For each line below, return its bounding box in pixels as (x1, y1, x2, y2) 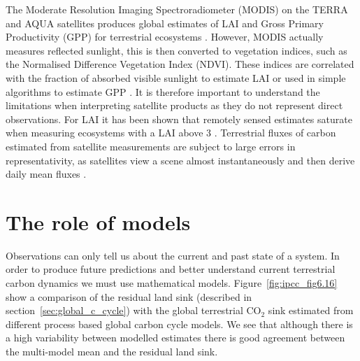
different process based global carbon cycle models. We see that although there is (6, 316, 353, 331)
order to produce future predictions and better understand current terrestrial (6, 262, 336, 276)
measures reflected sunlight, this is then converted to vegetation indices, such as (6, 43, 347, 57)
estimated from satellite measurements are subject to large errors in (6, 139, 296, 153)
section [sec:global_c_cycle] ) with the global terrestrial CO (6, 303, 261, 318)
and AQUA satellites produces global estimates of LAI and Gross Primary (6, 15, 324, 30)
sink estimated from (268, 303, 354, 318)
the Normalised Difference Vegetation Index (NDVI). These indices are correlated (6, 57, 354, 71)
